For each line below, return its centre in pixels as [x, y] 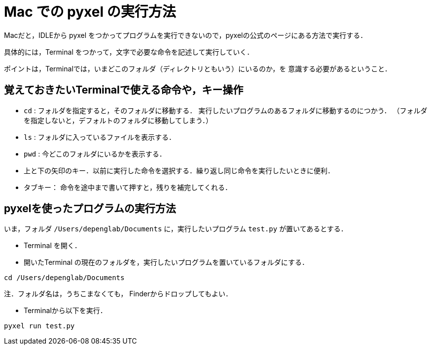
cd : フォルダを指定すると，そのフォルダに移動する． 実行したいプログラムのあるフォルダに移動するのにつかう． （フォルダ [226, 110]
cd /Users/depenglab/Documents [64, 278]
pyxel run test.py [39, 326]
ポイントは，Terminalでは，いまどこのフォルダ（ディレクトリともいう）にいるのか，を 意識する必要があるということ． [198, 68]
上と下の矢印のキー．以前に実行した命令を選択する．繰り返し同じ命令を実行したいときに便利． [179, 170]
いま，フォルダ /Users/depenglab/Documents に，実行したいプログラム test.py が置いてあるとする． [176, 229]
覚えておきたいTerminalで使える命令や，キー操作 [124, 90]
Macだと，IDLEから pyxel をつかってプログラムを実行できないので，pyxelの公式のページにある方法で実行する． [186, 35]
